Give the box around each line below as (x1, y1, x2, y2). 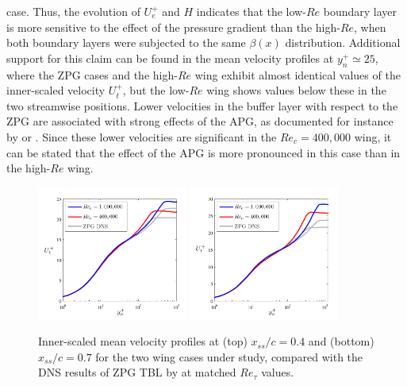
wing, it (354, 128, 392, 145)
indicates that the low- (196, 3, 306, 19)
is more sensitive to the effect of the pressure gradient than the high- (6, 18, 340, 35)
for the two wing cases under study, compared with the (95, 348, 363, 365)
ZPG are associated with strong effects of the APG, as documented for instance (6, 113, 394, 129)
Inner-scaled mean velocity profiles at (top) (38, 333, 248, 349)
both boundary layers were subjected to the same (6, 34, 246, 51)
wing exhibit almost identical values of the (194, 66, 401, 83)
